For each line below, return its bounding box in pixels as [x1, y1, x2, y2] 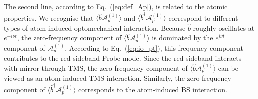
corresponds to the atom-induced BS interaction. [78, 84, 228, 94]
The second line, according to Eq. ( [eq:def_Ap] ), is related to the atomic [4, 1, 228, 11]
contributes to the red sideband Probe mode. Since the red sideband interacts [4, 53, 242, 63]
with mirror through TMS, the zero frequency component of [4, 62, 188, 73]
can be [218, 62, 238, 73]
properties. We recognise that [4, 12, 94, 23]
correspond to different [168, 12, 238, 23]
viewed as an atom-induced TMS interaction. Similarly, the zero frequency [4, 73, 231, 83]
